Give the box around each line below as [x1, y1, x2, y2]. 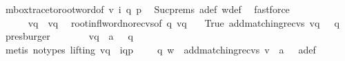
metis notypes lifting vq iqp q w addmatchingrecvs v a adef [5, 42, 316, 56]
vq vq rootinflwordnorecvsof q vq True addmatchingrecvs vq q [28, 15, 339, 29]
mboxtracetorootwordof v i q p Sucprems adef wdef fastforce [5, 2, 290, 16]
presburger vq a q [5, 29, 133, 43]
